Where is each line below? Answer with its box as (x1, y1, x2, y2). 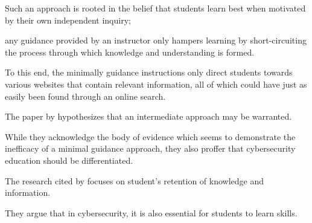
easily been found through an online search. (5, 89, 166, 102)
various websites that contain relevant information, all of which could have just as (5, 77, 307, 90)
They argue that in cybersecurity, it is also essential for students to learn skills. (5, 206, 298, 219)
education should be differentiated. (5, 154, 133, 166)
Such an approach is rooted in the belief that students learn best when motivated (5, 2, 306, 14)
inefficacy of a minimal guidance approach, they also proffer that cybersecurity (5, 142, 296, 155)
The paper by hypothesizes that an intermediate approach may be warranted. (5, 110, 292, 123)
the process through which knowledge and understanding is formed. (5, 45, 255, 58)
